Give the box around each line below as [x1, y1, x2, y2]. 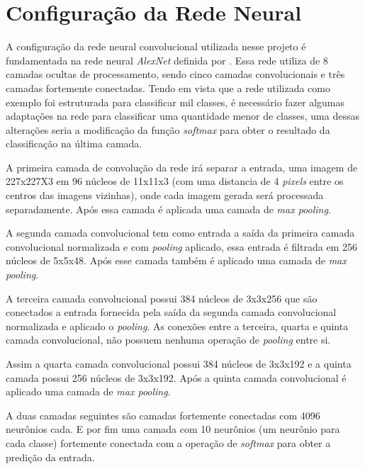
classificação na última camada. [6, 136, 142, 151]
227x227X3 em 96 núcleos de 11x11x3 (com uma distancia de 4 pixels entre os [6, 174, 344, 188]
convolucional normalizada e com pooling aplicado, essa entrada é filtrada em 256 [6, 239, 357, 254]
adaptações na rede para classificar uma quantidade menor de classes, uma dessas [6, 108, 359, 123]
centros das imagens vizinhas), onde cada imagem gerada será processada [6, 188, 324, 203]
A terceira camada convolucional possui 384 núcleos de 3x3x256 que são [6, 290, 318, 305]
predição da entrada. [6, 449, 95, 464]
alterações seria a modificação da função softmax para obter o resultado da [6, 122, 330, 137]
